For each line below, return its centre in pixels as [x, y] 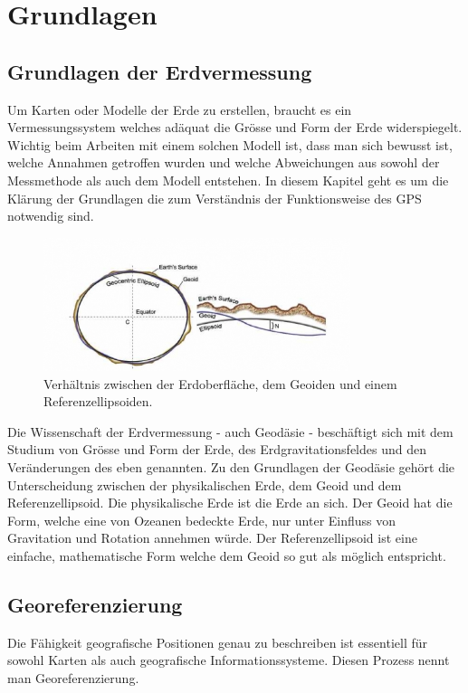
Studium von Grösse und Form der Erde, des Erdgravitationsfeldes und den [217, 449]
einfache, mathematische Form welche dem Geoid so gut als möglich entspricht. [227, 555]
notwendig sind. [51, 216]
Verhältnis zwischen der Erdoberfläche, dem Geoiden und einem [220, 383]
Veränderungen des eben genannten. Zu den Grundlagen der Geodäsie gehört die [231, 466]
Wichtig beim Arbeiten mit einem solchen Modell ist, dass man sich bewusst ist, [230, 144]
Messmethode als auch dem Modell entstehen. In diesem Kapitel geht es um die [228, 180]
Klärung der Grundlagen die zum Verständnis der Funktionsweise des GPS [215, 198]
